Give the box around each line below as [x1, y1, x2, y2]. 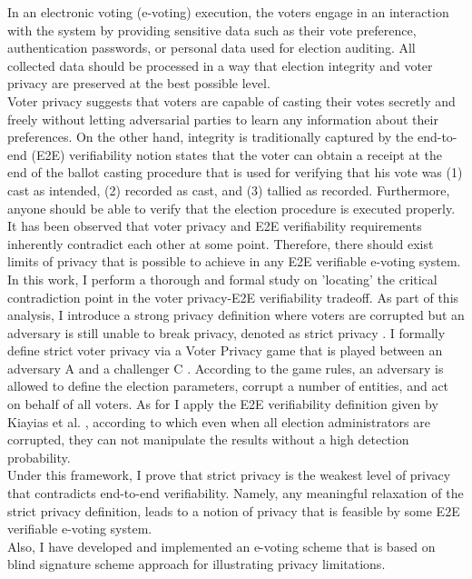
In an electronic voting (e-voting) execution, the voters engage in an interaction [7, 3, 449, 21]
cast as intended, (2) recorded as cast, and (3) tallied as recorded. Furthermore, [7, 180, 450, 199]
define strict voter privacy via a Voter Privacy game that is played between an [7, 341, 443, 360]
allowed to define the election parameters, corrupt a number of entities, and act [7, 376, 449, 395]
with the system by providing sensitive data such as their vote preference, [7, 20, 417, 39]
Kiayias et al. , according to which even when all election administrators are [7, 412, 430, 431]
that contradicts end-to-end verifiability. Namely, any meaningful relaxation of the [7, 484, 464, 503]
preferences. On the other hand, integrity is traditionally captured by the [7, 127, 414, 146]
